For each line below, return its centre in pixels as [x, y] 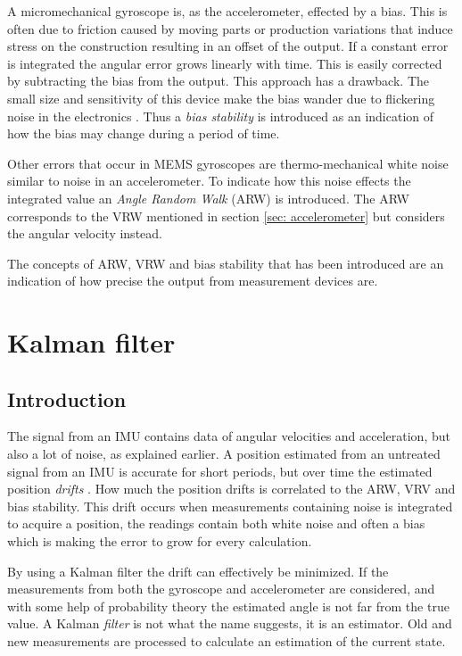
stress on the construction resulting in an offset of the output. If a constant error [228, 46]
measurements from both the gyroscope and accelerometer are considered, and [221, 589]
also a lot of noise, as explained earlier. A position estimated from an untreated [224, 454]
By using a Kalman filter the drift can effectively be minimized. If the [198, 571]
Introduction [67, 399]
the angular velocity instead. [85, 233]
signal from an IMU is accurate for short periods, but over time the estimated [220, 471]
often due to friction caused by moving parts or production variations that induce [230, 28]
